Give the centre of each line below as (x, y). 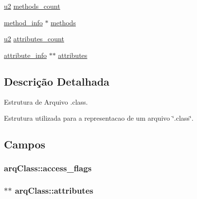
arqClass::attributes (54, 190)
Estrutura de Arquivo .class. (46, 101)
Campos (25, 144)
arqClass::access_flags (48, 168)
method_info (23, 22)
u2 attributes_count (34, 39)
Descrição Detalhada (57, 81)
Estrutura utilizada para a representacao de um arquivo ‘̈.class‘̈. (99, 118)
